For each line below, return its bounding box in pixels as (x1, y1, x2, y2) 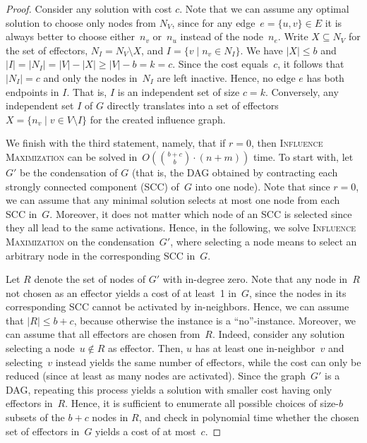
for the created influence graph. (90, 111, 226, 126)
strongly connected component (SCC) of (6, 178, 179, 193)
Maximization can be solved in (6, 149, 138, 164)
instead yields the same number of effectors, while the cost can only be (55, 354, 361, 369)
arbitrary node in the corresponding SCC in (6, 248, 195, 262)
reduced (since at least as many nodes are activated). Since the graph (6, 368, 306, 383)
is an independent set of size (117, 84, 240, 99)
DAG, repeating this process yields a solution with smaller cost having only (6, 382, 332, 396)
